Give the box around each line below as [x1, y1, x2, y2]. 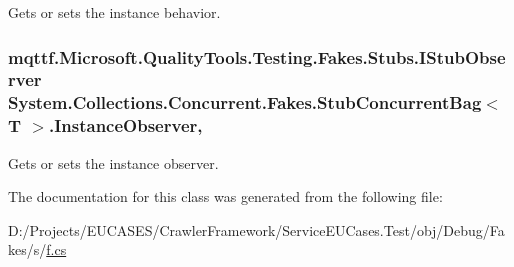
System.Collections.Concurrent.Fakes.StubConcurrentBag [8, 90, 482, 115]
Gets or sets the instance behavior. [8, 2, 221, 22]
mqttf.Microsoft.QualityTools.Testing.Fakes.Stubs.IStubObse [8, 44, 506, 69]
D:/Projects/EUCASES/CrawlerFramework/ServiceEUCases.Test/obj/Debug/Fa [8, 219, 505, 240]
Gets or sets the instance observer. [8, 152, 219, 173]
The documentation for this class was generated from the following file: [8, 186, 443, 207]
